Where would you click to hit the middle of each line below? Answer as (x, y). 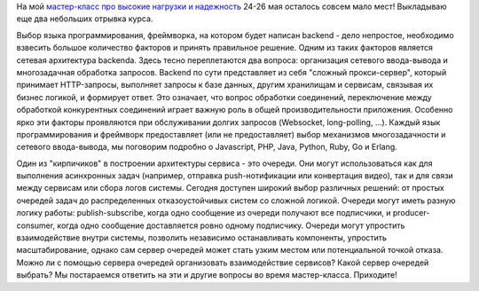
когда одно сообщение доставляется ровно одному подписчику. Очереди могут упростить (231, 225)
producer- (411, 213)
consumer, (36, 225)
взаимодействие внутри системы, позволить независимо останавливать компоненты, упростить (202, 238)
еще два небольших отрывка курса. (85, 19)
